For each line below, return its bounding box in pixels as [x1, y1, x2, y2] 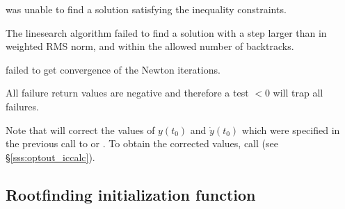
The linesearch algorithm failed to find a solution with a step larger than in [6, 25, 327, 40]
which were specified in [241, 122, 340, 137]
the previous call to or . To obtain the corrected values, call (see [6, 136, 278, 151]
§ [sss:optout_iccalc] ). [6, 149, 95, 164]
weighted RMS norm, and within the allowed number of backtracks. [6, 39, 294, 53]
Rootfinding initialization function [6, 183, 256, 205]
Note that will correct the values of [6, 122, 155, 137]
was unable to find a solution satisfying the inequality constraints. [6, 2, 287, 16]
